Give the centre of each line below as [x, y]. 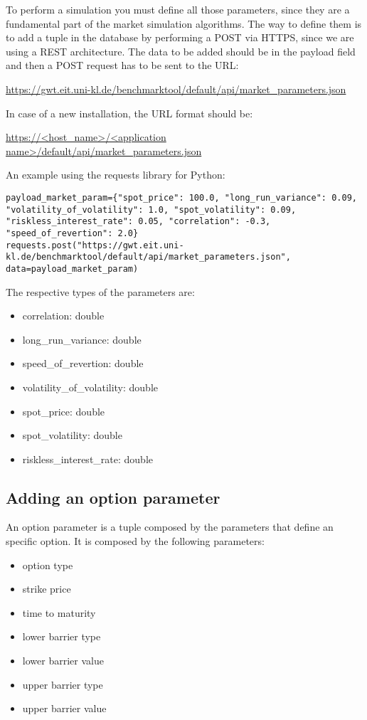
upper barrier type [63, 684]
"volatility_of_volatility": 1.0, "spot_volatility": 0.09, [151, 210]
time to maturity [59, 612]
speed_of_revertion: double [83, 363]
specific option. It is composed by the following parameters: [135, 541]
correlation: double [63, 316]
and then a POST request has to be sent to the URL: [122, 65]
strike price [47, 589]
